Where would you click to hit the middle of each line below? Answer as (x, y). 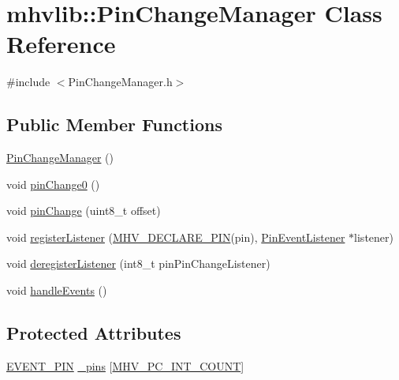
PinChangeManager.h (120, 82)
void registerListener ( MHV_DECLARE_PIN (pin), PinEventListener (176, 237)
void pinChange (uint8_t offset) (84, 211)
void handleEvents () (57, 290)
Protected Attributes (94, 333)
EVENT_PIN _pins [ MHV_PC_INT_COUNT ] (125, 365)
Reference (61, 44)
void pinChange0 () (53, 184)
